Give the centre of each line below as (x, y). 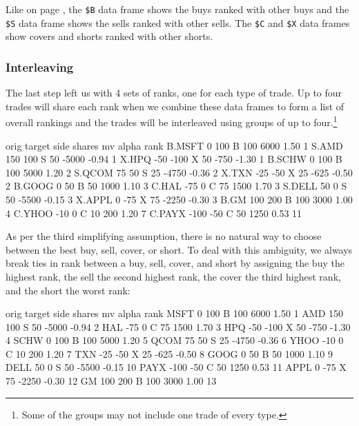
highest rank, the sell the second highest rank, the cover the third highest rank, (173, 276)
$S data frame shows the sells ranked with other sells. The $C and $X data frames (178, 22)
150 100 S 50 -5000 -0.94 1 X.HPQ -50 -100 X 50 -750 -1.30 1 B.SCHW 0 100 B (174, 159)
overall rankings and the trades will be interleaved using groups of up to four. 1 (172, 121)
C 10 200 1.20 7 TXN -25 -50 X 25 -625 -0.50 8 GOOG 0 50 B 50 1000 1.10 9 (169, 353)
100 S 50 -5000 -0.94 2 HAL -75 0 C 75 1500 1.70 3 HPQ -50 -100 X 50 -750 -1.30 (178, 326)
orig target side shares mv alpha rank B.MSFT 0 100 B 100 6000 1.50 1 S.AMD (174, 145)
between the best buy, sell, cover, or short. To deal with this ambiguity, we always (179, 249)
